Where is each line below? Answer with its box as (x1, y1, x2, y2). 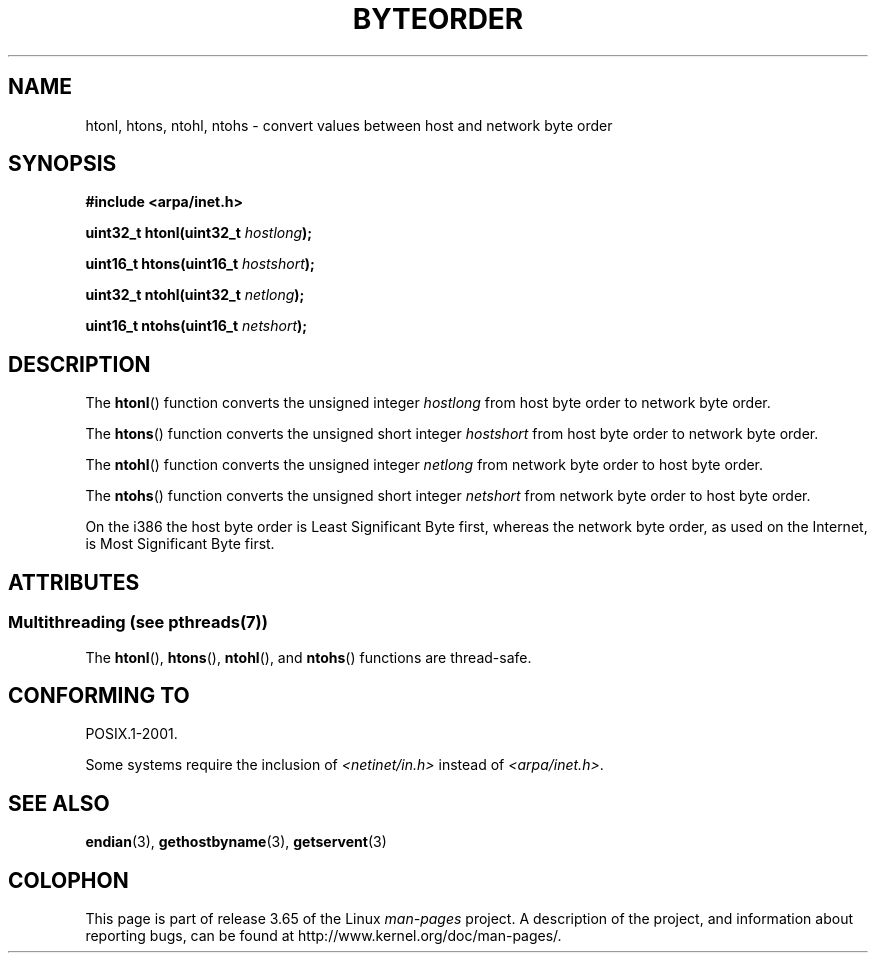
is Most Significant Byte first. (85, 535, 275, 553)
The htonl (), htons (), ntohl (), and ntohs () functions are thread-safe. (85, 648, 532, 666)
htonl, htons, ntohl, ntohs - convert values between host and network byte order (85, 116, 613, 134)
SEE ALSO (8, 790, 110, 816)
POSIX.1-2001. (85, 725, 178, 743)
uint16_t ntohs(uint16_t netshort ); (85, 317, 308, 335)
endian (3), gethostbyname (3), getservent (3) (85, 833, 387, 851)
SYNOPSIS (8, 151, 117, 177)
